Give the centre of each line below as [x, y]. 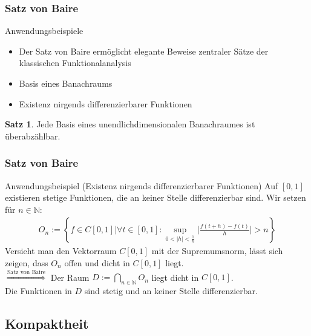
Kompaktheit [47, 324]
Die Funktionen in [38, 291]
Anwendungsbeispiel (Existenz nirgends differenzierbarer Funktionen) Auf [142, 185]
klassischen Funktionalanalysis [75, 63]
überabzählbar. [33, 136]
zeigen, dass [27, 263]
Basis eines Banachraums [66, 83]
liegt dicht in [175, 277]
